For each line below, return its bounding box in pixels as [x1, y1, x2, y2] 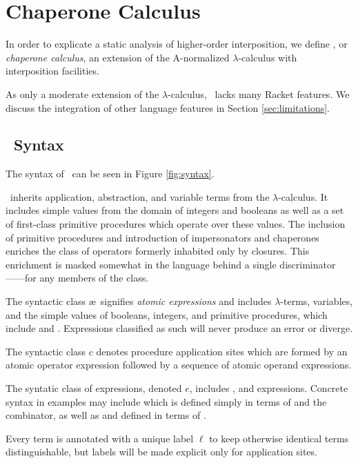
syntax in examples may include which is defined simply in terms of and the [6, 394, 327, 408]
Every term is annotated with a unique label [6, 431, 194, 445]
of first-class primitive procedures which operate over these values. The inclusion [6, 217, 346, 231]
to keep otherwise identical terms [209, 431, 349, 445]
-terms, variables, [280, 294, 353, 308]
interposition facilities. [6, 63, 99, 78]
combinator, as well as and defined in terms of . [6, 408, 206, 422]
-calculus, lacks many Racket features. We [168, 86, 350, 101]
